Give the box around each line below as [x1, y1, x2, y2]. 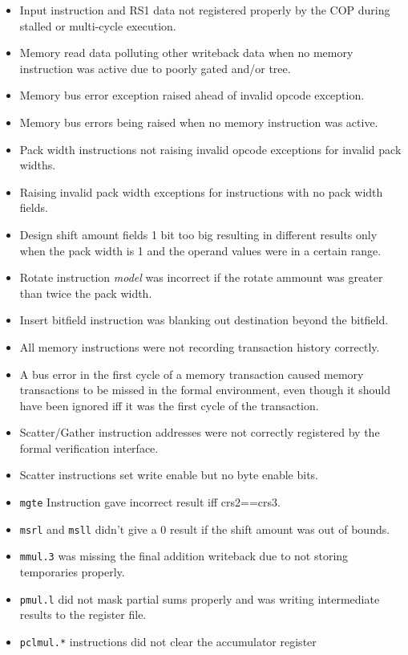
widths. [19, 157, 56, 173]
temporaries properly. [19, 563, 125, 580]
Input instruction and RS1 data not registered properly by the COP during [19, 2, 390, 18]
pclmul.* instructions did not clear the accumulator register [19, 633, 317, 649]
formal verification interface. [19, 439, 159, 456]
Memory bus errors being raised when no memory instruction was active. [19, 113, 378, 130]
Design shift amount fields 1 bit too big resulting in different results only [19, 226, 378, 242]
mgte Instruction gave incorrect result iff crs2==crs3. [19, 494, 281, 511]
